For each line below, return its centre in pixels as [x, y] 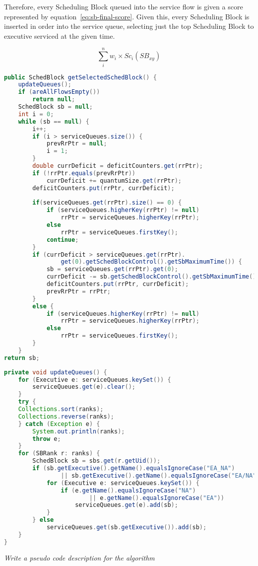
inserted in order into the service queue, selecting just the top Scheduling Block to [129, 26]
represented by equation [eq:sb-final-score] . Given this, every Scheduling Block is [127, 16]
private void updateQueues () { [56, 372]
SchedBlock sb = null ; [56, 107]
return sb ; [22, 358]
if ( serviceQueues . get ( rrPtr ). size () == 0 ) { [107, 203]
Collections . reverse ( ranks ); [66, 416]
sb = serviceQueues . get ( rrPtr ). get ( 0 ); [112, 269]
